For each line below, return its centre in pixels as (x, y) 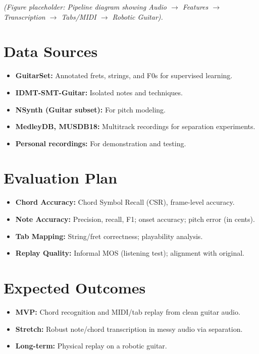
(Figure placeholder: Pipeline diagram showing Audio (85, 7)
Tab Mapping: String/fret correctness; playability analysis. (109, 236)
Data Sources (51, 51)
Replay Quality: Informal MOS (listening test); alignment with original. (130, 253)
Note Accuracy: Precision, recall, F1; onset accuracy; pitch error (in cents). (135, 219)
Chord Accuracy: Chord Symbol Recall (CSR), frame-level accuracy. (125, 202)
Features (195, 7)
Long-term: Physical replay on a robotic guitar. (91, 346)
